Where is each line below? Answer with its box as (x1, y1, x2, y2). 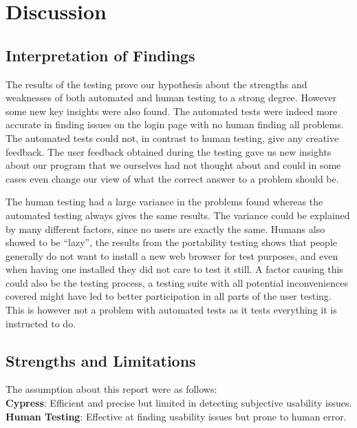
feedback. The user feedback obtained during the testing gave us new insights (6, 144, 332, 159)
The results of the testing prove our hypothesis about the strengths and (6, 77, 307, 91)
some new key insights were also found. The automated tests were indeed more (6, 103, 338, 118)
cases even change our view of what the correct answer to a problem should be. (6, 171, 339, 185)
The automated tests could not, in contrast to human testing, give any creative (6, 130, 339, 145)
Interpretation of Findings (6, 44, 195, 65)
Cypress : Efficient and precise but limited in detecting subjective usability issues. (6, 396, 352, 410)
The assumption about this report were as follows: (6, 382, 217, 396)
